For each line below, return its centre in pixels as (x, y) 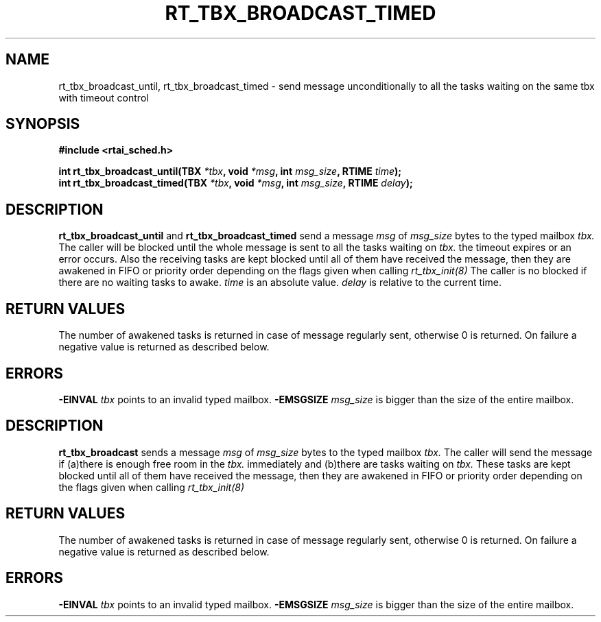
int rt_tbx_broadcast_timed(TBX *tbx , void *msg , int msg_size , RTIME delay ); (236, 183)
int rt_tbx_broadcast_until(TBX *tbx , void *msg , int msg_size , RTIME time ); (230, 171)
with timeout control (104, 97)
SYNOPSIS (43, 124)
